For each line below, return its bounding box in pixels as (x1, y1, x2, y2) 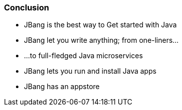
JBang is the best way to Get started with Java (24, 20, 177, 29)
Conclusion (4, 2, 49, 12)
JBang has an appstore (24, 82, 100, 91)
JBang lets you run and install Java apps (24, 67, 157, 76)
